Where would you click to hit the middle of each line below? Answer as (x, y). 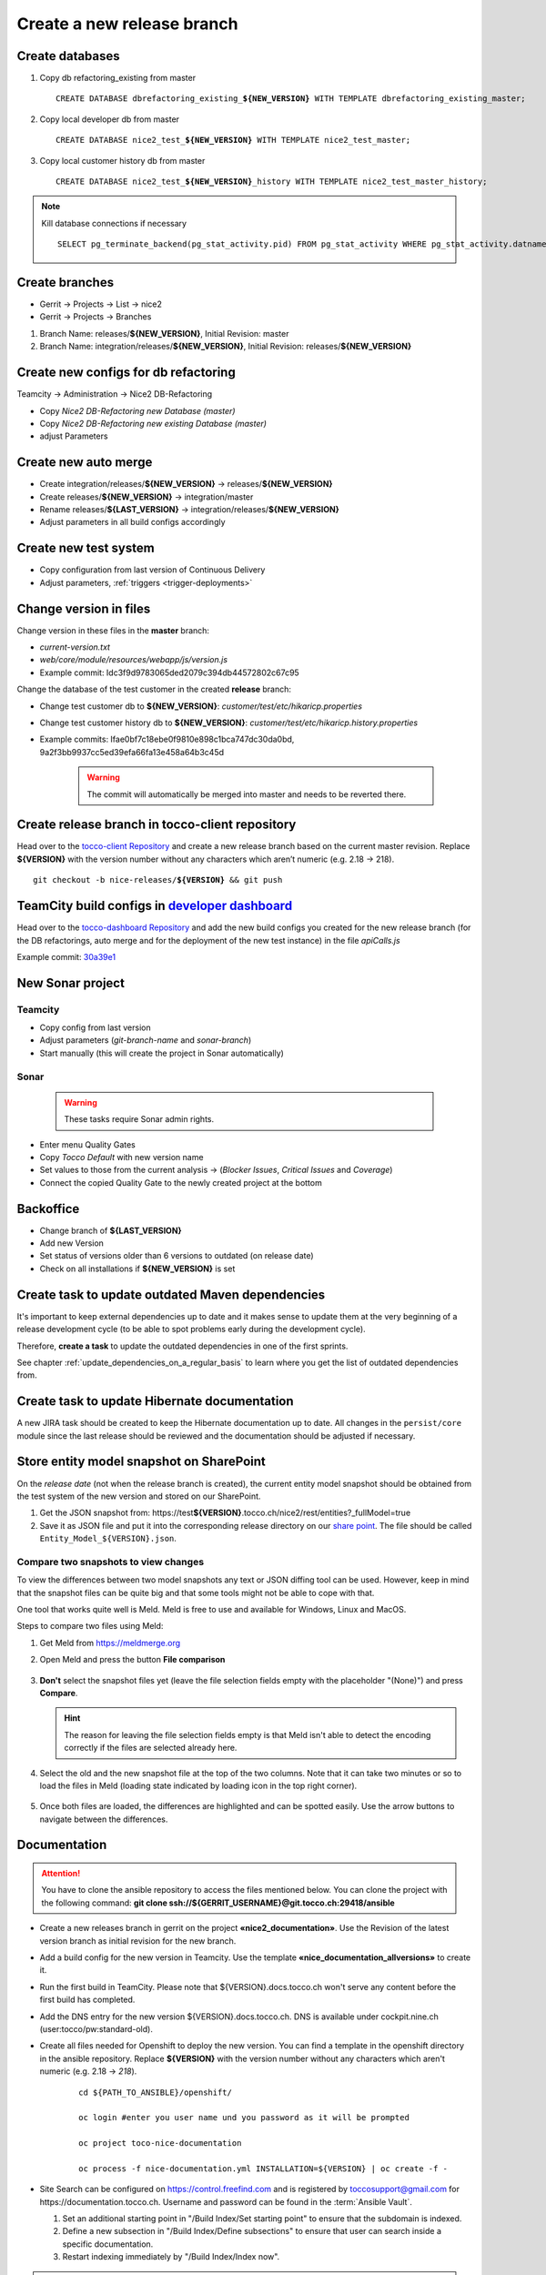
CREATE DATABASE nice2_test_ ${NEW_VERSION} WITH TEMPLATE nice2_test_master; (233, 140)
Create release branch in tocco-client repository (157, 825)
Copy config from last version (95, 1027)
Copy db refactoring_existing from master (117, 78)
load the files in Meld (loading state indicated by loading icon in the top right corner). (198, 1785)
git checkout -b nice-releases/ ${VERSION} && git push (158, 880)
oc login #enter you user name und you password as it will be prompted (244, 2118)
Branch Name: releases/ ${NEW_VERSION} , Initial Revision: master (164, 333)
